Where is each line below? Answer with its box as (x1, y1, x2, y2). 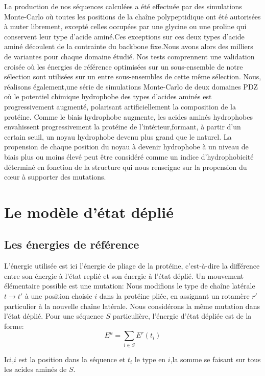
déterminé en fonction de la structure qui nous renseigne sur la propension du (4, 161, 247, 172)
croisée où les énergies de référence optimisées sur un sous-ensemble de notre (4, 61, 243, 72)
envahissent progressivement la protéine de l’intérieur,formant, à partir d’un (4, 121, 241, 132)
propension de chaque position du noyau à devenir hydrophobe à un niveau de (4, 141, 249, 152)
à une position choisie (25, 291, 92, 301)
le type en (134, 353, 166, 364)
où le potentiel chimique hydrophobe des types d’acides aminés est (4, 91, 212, 102)
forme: (4, 320, 24, 331)
